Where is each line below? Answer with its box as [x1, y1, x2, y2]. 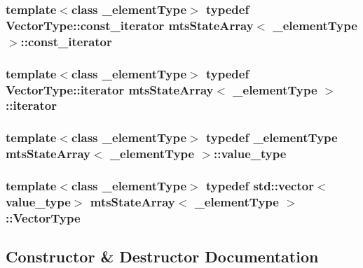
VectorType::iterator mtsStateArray [6, 80, 214, 98]
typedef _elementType [206, 129, 338, 146]
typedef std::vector [206, 177, 314, 195]
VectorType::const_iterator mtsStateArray [6, 16, 254, 34]
